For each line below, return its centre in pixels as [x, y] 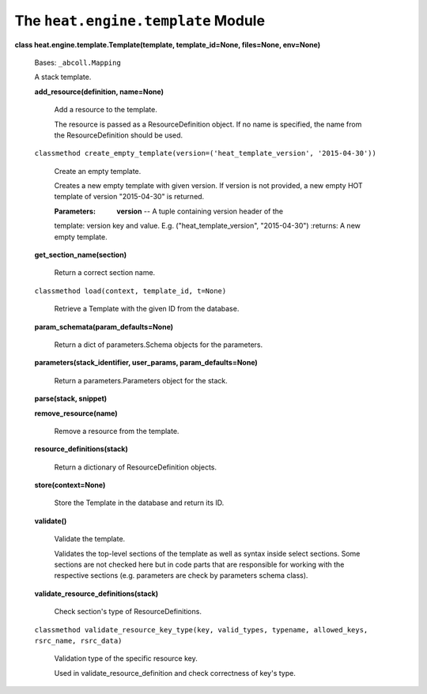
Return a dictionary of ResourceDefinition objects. [136, 467]
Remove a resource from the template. [117, 431]
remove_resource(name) [76, 413]
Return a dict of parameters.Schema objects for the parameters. [159, 345]
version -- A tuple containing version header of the [200, 211]
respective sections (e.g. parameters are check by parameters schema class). [181, 575]
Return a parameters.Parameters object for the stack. [141, 380]
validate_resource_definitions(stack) [96, 594]
